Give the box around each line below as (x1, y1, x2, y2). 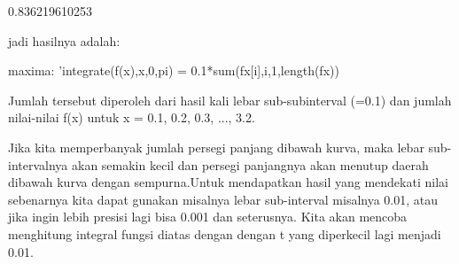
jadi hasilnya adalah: (8, 31, 121, 50)
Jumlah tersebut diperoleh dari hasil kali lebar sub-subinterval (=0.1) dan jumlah (8, 90, 452, 109)
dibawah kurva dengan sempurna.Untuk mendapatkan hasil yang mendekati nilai (8, 173, 448, 191)
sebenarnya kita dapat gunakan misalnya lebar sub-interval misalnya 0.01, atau (8, 190, 439, 208)
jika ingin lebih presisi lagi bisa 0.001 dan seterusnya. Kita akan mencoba (8, 207, 408, 226)
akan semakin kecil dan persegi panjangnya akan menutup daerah (71, 155, 429, 174)
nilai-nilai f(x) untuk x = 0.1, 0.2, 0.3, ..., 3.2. (8, 108, 255, 127)
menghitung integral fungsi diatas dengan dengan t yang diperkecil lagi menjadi (8, 224, 441, 243)
